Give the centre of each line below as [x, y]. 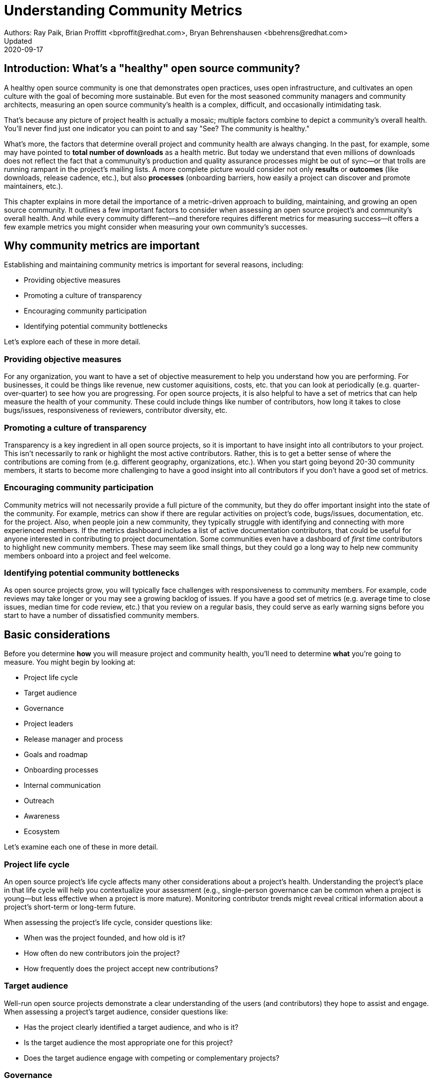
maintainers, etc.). [33, 186]
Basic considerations [57, 634]
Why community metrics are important [102, 246]
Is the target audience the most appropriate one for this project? [128, 1042]
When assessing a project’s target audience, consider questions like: [116, 1011]
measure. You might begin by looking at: [70, 662]
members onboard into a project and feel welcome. [88, 555]
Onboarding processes [61, 770]
